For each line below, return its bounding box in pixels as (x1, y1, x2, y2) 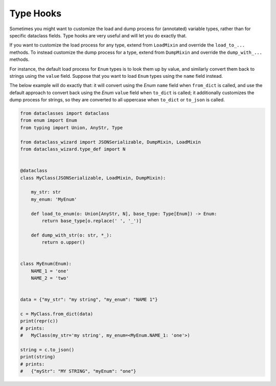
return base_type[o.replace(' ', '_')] (41, 218, 142, 224)
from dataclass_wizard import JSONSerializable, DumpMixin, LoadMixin (20, 139, 201, 145)
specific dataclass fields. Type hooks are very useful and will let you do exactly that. (9, 32, 187, 38)
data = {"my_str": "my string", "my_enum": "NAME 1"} (20, 297, 158, 303)
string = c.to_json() (20, 347, 75, 353)
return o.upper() (41, 240, 85, 245)
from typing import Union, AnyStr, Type (20, 124, 123, 131)
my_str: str (31, 189, 61, 195)
